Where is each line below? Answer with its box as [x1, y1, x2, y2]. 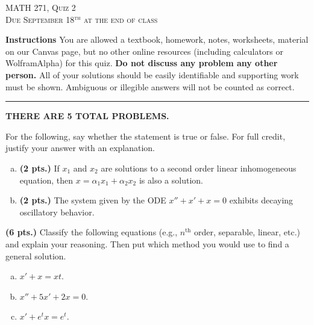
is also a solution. [139, 173, 203, 186]
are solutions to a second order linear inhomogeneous [101, 161, 297, 174]
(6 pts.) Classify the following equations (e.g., [5, 226, 178, 238]
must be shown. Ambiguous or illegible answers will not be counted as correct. [5, 80, 295, 93]
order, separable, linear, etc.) [193, 226, 300, 238]
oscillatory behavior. [19, 205, 95, 218]
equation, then [19, 173, 74, 186]
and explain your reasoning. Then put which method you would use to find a [5, 237, 289, 250]
